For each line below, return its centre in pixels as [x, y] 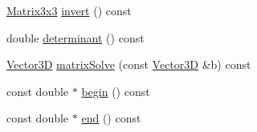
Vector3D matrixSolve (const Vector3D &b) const [129, 64]
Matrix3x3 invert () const [69, 10]
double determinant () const [75, 37]
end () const [111, 118]
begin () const [116, 91]
